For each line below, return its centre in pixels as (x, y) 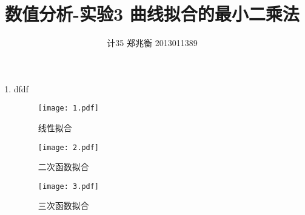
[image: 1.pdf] (69, 108)
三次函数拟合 (63, 206)
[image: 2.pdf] (69, 147)
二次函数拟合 (63, 167)
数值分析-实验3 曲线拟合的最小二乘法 (152, 14)
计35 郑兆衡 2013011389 (152, 43)
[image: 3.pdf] (69, 186)
